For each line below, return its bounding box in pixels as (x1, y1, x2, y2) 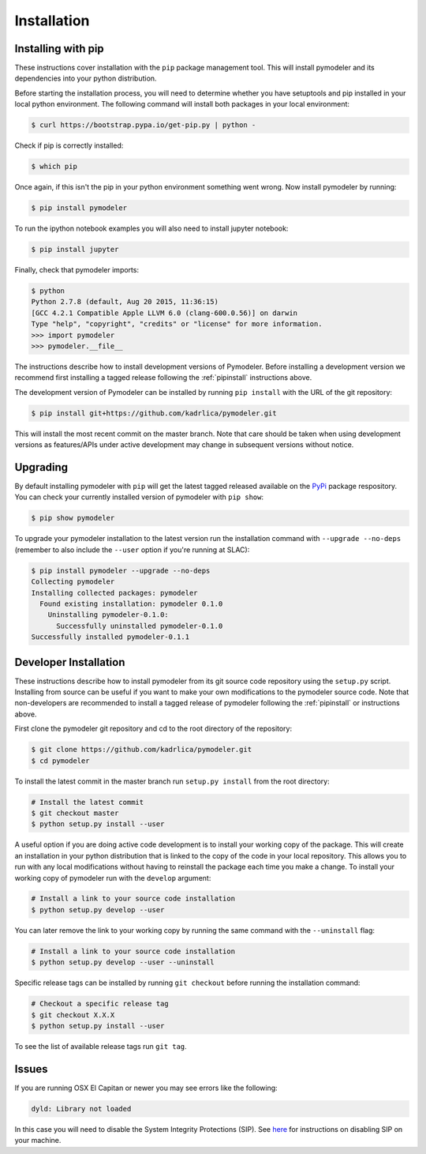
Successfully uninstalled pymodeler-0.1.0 (56, 621, 223, 630)
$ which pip (31, 162, 78, 171)
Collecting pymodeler (31, 577, 115, 586)
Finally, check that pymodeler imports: (14, 265, 140, 275)
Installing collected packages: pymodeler (31, 588, 198, 597)
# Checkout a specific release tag (31, 999, 169, 1009)
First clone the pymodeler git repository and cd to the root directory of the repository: (14, 724, 293, 734)
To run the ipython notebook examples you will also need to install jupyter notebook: (14, 224, 289, 233)
